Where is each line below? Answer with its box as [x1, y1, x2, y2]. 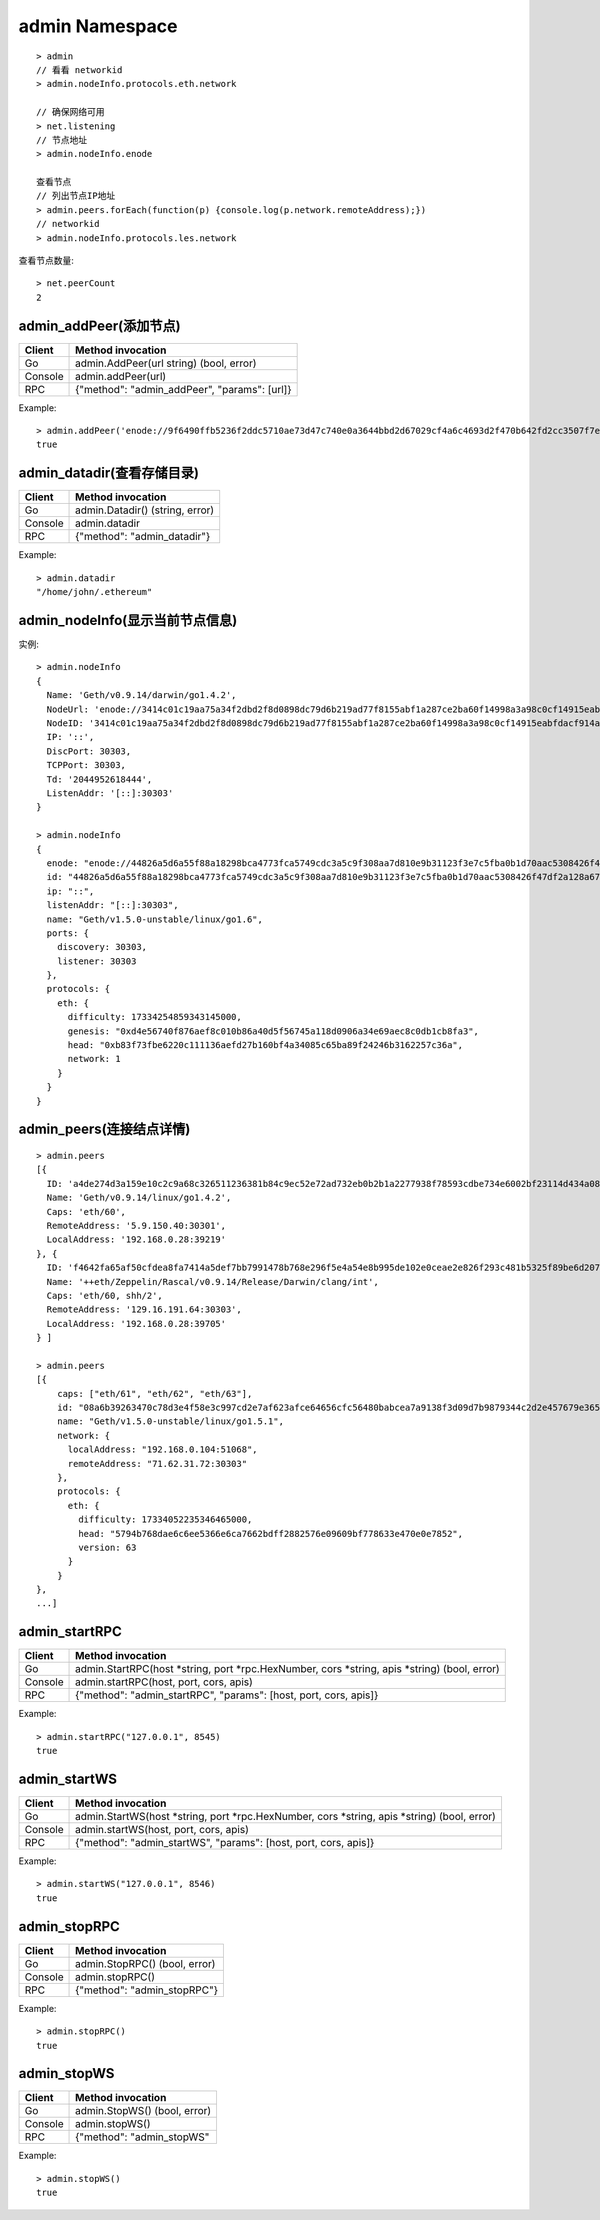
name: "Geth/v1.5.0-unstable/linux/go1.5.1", [56, 1416, 285, 1427]
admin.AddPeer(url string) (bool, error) [75, 356, 257, 370]
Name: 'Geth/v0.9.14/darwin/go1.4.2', [46, 690, 237, 701]
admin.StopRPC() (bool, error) [75, 1956, 216, 1970]
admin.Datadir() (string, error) [75, 503, 215, 517]
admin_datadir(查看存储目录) [18, 465, 200, 482]
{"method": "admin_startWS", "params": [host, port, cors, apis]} [75, 1836, 375, 1850]
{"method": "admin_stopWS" [75, 2130, 210, 2144]
